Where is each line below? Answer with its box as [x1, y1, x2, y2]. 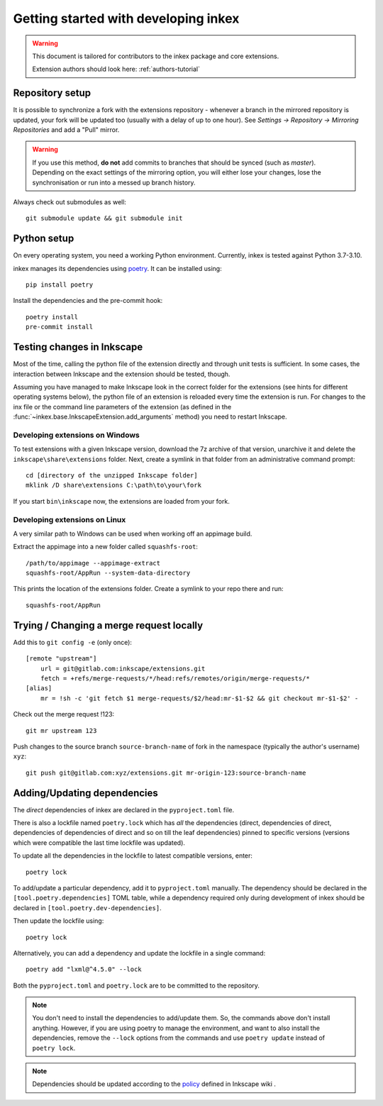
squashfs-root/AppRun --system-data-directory [26, 569, 191, 577]
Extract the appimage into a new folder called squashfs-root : [13, 543, 199, 551]
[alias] [26, 685, 52, 692]
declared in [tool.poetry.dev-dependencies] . [13, 903, 162, 912]
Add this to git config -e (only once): [13, 638, 133, 646]
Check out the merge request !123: [13, 710, 115, 719]
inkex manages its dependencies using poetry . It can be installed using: [13, 264, 223, 272]
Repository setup [13, 87, 91, 99]
